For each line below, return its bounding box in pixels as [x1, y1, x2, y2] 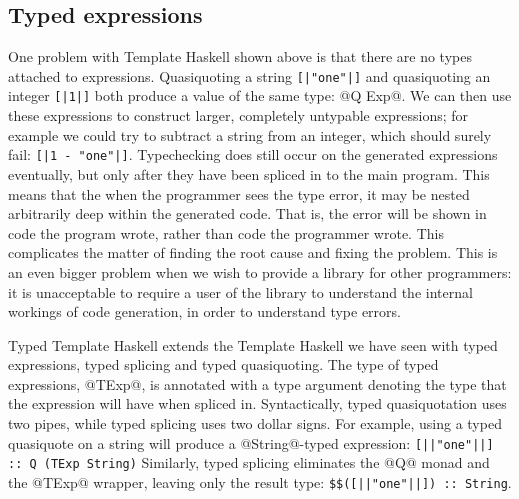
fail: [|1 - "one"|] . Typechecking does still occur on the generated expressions [8, 144, 498, 165]
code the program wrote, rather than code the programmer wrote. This [8, 222, 444, 243]
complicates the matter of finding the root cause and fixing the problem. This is [8, 242, 498, 263]
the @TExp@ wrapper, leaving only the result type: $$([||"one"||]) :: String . [8, 471, 512, 492]
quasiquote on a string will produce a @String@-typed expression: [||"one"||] [8, 432, 494, 453]
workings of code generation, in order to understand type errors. [8, 301, 401, 322]
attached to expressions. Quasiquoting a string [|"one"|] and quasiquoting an [8, 65, 491, 86]
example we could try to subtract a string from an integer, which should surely [8, 124, 492, 145]
